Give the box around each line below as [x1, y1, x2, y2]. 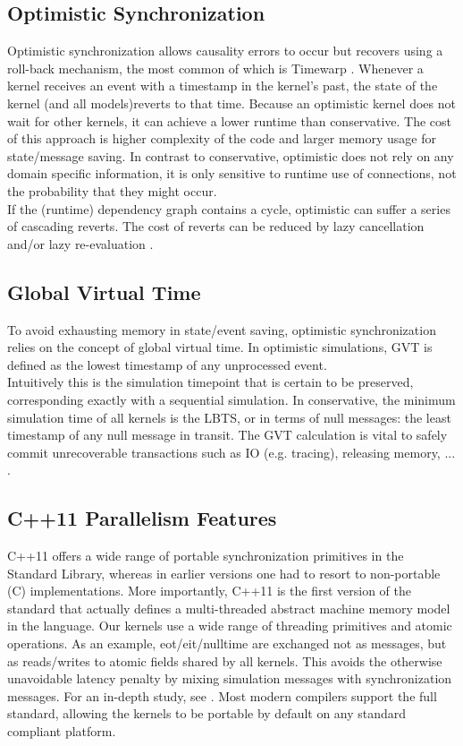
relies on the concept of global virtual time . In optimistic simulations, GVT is [7, 338, 433, 356]
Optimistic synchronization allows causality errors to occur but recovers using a [7, 41, 443, 60]
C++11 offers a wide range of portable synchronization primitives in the [7, 546, 404, 565]
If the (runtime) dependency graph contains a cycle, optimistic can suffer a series [7, 199, 450, 218]
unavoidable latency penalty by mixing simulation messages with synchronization [7, 669, 452, 688]
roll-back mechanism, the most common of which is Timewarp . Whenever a [7, 58, 424, 77]
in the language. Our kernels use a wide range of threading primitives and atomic [7, 616, 452, 635]
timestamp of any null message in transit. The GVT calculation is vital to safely [7, 425, 448, 444]
